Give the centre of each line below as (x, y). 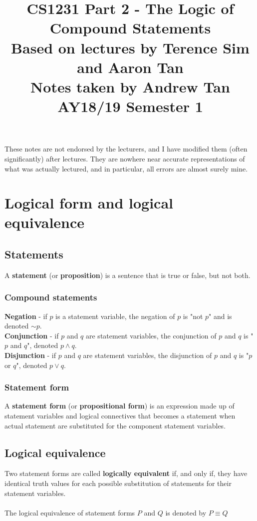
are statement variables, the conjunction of (151, 335)
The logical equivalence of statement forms (70, 512)
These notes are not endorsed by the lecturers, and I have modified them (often (126, 149)
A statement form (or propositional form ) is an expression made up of (120, 406)
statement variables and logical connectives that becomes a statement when (120, 416)
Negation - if (26, 316)
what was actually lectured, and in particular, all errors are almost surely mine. (126, 168)
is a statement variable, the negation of (115, 316)
